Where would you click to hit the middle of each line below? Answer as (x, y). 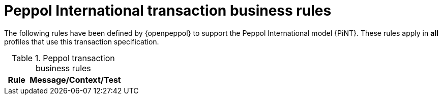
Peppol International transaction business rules (168, 11)
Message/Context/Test (75, 80)
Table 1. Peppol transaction (63, 58)
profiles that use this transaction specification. (82, 41)
